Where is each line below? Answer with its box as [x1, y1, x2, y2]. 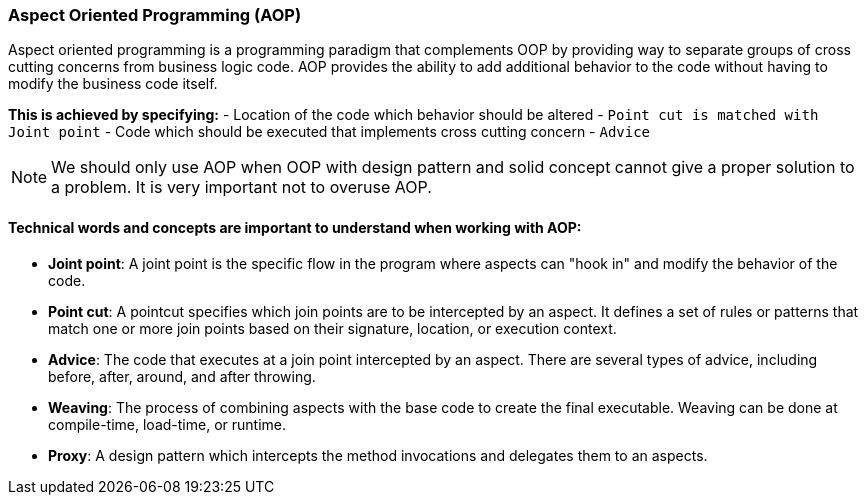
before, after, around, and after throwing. [48, 367, 316, 385]
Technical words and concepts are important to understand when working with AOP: [8, 218, 582, 236]
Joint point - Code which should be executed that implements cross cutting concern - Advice [8, 123, 651, 141]
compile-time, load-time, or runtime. [48, 415, 286, 433]
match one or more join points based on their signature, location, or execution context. [48, 319, 617, 337]
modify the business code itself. [8, 75, 218, 93]
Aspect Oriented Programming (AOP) [8, 5, 302, 25]
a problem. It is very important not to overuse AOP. [51, 177, 432, 198]
